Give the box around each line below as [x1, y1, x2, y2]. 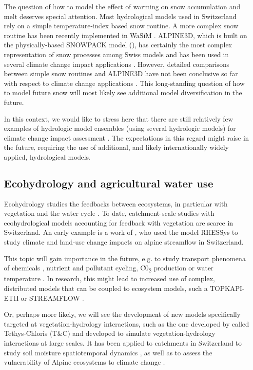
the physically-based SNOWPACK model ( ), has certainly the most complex [4, 40, 232, 50]
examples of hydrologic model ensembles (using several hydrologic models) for [4, 123, 236, 133]
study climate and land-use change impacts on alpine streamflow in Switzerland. [4, 237, 244, 247]
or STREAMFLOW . [20, 292, 84, 303]
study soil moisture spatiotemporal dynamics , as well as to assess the [4, 347, 213, 357]
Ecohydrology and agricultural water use [4, 175, 214, 190]
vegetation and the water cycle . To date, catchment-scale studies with [4, 208, 214, 218]
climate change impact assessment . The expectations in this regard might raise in [4, 132, 249, 143]
